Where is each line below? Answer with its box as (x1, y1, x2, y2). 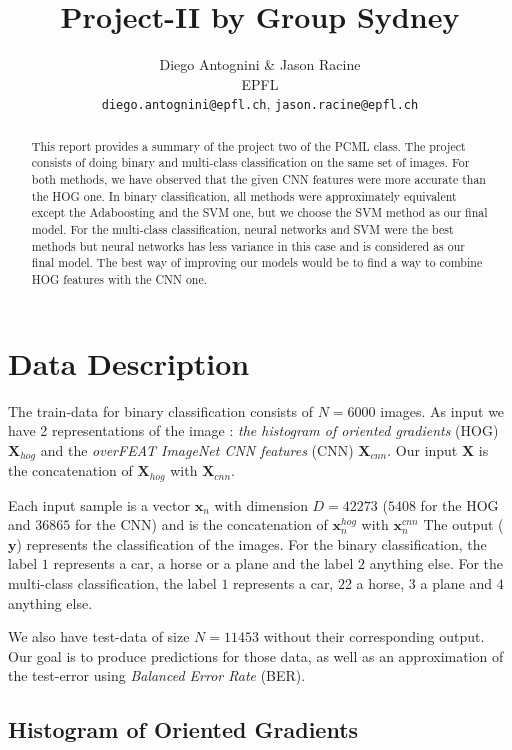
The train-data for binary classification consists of (8, 400, 314, 421)
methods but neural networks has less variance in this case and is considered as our (31, 237, 465, 254)
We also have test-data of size (8, 626, 190, 647)
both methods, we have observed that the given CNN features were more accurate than (31, 171, 486, 188)
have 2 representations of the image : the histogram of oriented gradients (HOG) (8, 420, 499, 441)
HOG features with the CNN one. (31, 271, 208, 288)
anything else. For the (369, 553, 504, 574)
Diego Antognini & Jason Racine (159, 54, 361, 75)
